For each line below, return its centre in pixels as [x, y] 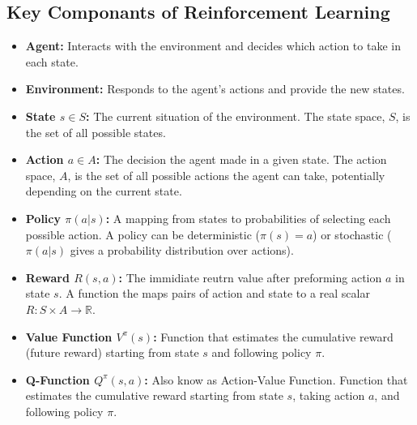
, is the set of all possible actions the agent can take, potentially [226, 175]
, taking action [329, 395]
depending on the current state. [104, 191]
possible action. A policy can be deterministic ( [143, 234]
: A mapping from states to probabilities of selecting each [248, 218]
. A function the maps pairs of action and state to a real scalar [214, 293]
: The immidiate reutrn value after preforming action [250, 277]
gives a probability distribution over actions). [182, 250]
